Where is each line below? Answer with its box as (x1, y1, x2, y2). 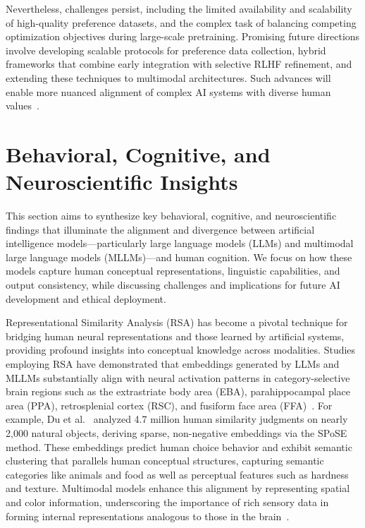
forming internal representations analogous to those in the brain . (6, 508, 290, 523)
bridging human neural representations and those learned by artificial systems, (6, 328, 345, 343)
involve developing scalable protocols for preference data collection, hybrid (6, 42, 326, 57)
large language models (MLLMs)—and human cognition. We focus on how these (6, 249, 352, 264)
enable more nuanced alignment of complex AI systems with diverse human (6, 84, 331, 99)
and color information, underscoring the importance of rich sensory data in (6, 494, 329, 509)
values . (6, 98, 39, 113)
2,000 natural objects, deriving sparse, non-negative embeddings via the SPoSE (6, 425, 347, 440)
